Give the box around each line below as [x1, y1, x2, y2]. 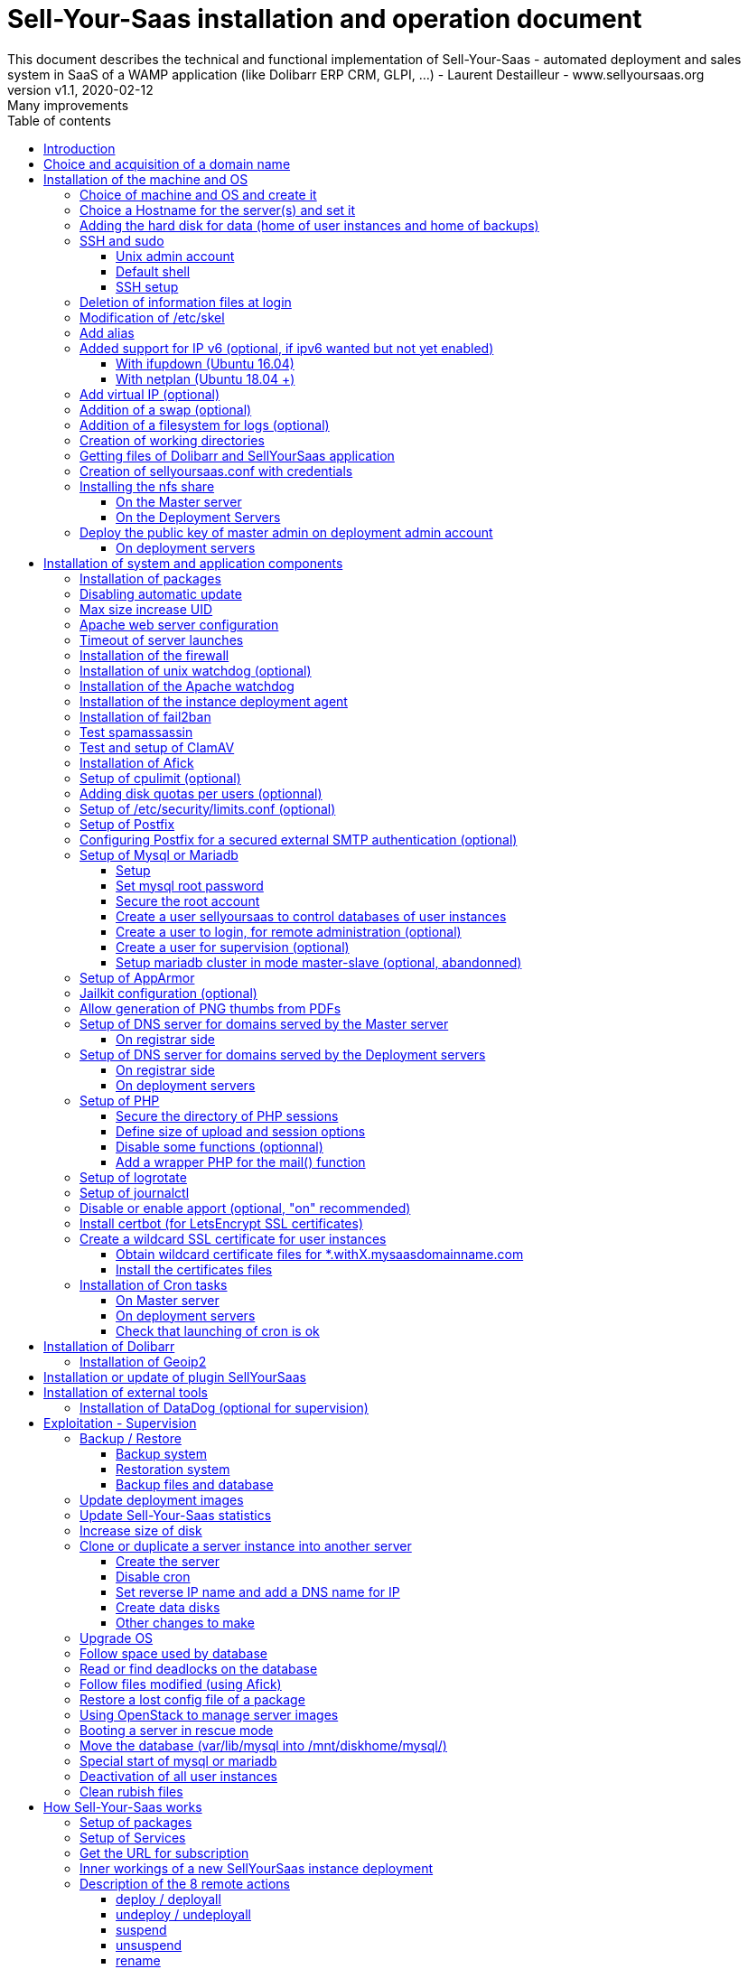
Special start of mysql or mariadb [79, 1752, 277, 1768]
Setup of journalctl [79, 1184, 190, 1200]
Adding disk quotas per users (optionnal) [79, 785, 323, 801]
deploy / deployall [116, 1890, 221, 1907]
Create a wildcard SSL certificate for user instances [79, 1230, 387, 1246]
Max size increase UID [79, 601, 213, 617]
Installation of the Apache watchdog [79, 677, 295, 694]
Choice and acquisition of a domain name [43, 155, 291, 172]
